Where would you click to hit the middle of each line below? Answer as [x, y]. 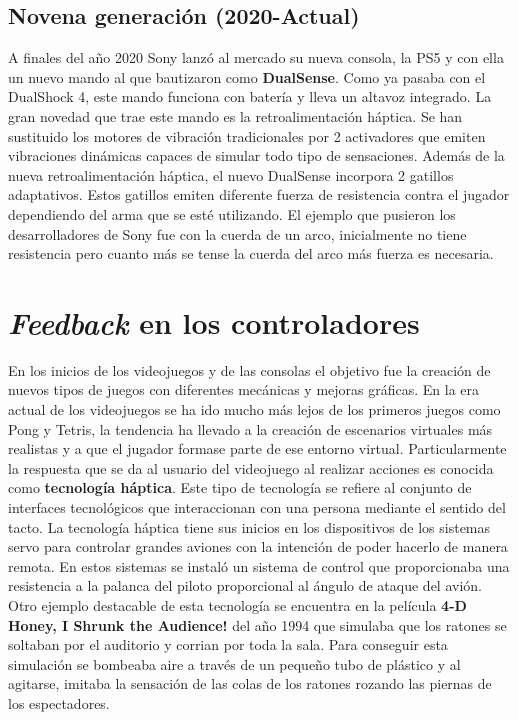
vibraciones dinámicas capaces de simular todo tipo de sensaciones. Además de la [256, 155]
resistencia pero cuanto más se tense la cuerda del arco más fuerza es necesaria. [251, 253]
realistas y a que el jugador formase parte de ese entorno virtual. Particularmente [257, 448]
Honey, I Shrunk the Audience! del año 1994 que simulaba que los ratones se [257, 624]
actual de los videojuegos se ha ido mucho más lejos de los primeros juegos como [254, 409]
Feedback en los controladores [214, 322]
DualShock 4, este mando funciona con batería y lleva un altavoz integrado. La [250, 96]
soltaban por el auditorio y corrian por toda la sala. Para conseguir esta [228, 644]
